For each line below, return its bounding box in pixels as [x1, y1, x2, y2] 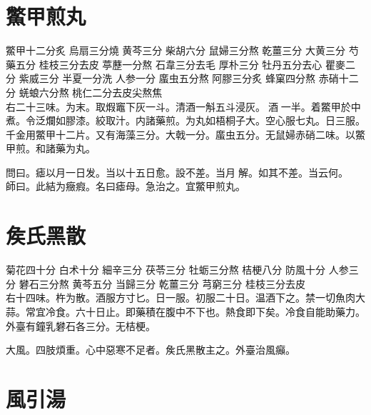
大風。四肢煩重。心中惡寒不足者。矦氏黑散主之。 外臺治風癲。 [6, 342, 295, 357]
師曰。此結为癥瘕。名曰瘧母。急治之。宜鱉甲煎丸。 [6, 179, 245, 194]
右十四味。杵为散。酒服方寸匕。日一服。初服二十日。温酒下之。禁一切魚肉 [6, 290, 355, 305]
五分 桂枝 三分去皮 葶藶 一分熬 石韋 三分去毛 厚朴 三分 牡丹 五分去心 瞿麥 [16, 56, 346, 71]
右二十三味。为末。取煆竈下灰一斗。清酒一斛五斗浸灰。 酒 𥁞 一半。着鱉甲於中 [6, 99, 361, 114]
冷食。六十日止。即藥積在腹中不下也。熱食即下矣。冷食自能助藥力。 [45, 304, 365, 319]
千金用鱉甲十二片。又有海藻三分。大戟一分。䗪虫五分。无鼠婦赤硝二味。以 [6, 126, 355, 141]
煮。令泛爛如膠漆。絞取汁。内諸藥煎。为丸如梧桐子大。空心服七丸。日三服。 [6, 113, 365, 128]
